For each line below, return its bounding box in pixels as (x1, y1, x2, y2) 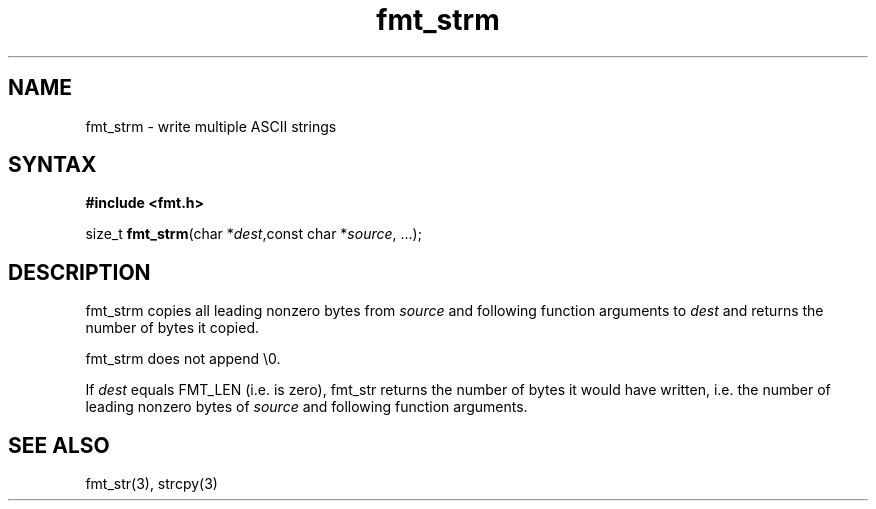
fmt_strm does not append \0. (85, 350, 281, 368)
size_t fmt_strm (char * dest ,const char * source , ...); (85, 225, 422, 243)
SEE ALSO (8, 432, 110, 458)
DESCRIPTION (8, 259, 151, 285)
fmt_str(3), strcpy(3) (85, 475, 218, 493)
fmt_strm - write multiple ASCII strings (85, 117, 337, 135)
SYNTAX (8, 152, 97, 178)
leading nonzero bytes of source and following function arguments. (85, 398, 528, 416)
